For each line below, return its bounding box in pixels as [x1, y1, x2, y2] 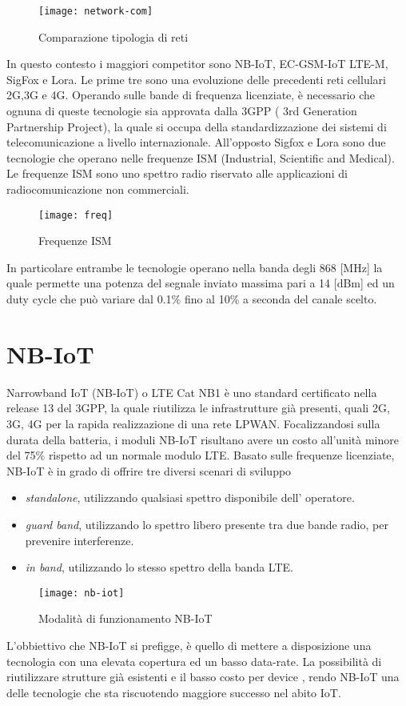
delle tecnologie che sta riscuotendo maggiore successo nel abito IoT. [6, 684, 341, 700]
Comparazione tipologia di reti [38, 28, 189, 45]
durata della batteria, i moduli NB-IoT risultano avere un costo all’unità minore [6, 431, 399, 447]
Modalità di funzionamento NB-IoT [38, 610, 213, 627]
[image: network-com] [38, 6, 153, 17]
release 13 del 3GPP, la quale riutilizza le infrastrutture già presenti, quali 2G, [6, 399, 390, 416]
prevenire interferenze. [25, 532, 134, 548]
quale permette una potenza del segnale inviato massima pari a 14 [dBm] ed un [6, 275, 395, 291]
